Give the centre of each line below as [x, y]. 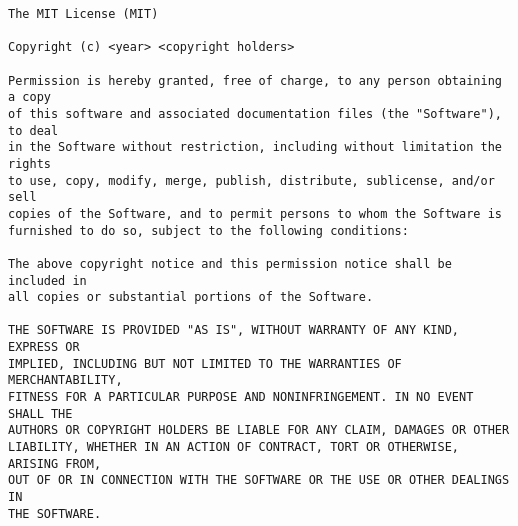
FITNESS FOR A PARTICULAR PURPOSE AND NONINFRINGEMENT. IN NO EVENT [241, 397]
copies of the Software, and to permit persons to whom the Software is [255, 213]
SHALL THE [40, 413]
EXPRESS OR [44, 347]
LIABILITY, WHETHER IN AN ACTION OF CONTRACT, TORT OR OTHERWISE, [234, 447]
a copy [29, 97]
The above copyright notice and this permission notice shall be [230, 263]
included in [47, 280]
